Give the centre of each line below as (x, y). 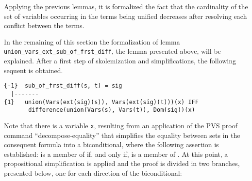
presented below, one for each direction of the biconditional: (93, 173)
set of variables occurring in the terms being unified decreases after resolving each (126, 16)
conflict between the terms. (44, 25)
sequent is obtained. (34, 70)
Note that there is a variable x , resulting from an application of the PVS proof (121, 125)
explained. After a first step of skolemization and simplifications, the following (120, 61)
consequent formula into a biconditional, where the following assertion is (111, 144)
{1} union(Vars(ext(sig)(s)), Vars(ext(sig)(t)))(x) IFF (101, 102)
